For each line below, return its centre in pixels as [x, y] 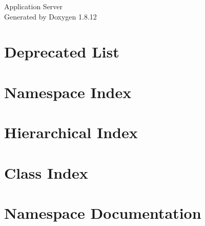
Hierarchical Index [71, 132]
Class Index [46, 172]
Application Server [34, 6]
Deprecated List [62, 52]
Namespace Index [68, 92]
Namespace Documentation [103, 212]
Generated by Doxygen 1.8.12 [50, 16]
